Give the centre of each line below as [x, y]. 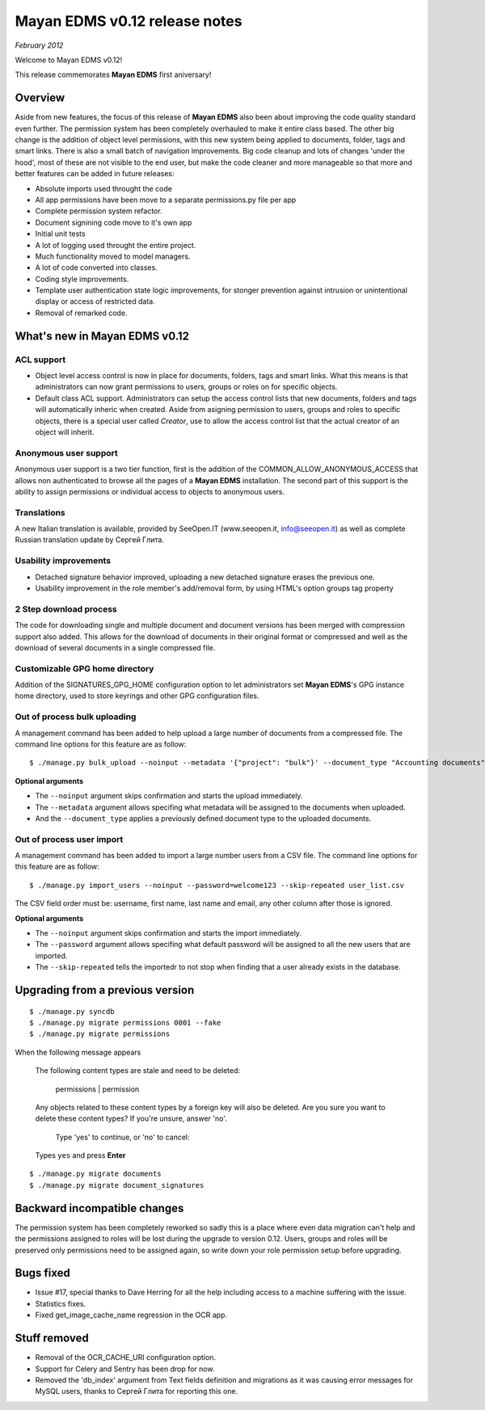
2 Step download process [66, 608]
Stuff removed [52, 1338]
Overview [40, 98]
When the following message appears [78, 1052]
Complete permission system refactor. [99, 211]
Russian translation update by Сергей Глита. [90, 540]
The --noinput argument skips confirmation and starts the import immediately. [169, 933]
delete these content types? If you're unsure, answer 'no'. [131, 1118]
